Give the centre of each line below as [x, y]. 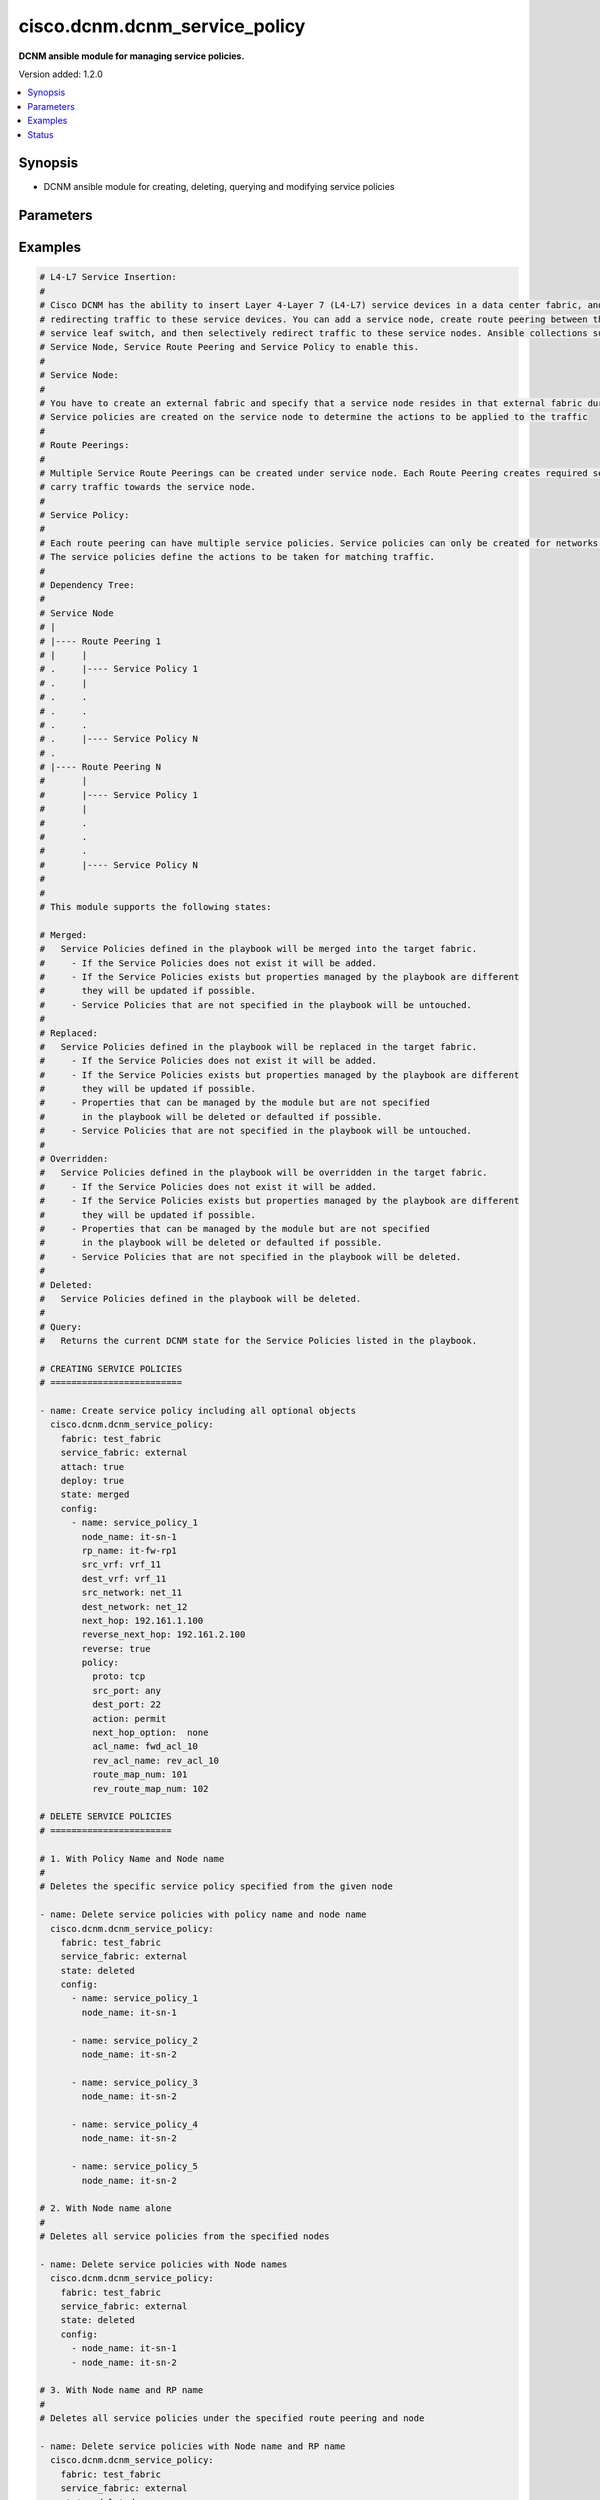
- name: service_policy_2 [135, 2040]
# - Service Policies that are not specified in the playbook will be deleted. [250, 1256]
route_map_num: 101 [139, 1774]
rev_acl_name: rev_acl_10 [155, 1760]
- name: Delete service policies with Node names [163, 2264]
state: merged [95, 1494]
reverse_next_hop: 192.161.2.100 [163, 1634]
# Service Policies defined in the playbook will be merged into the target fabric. [258, 949]
